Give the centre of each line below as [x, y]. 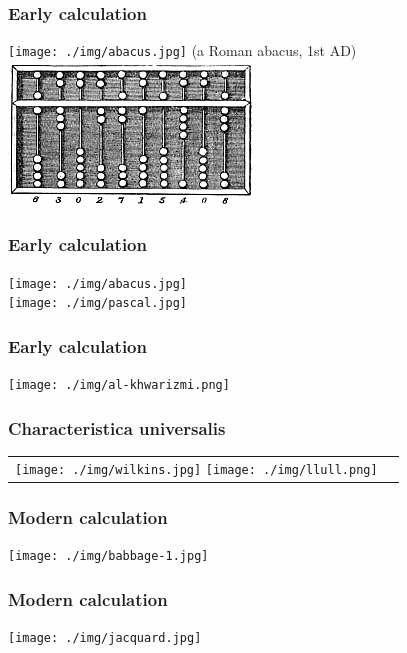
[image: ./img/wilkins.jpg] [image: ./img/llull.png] [196, 469]
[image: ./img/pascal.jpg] [97, 303]
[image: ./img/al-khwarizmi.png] [119, 385]
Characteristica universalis [117, 427]
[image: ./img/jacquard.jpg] [105, 638]
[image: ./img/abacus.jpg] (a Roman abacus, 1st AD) [182, 50]
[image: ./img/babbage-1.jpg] [108, 556]
